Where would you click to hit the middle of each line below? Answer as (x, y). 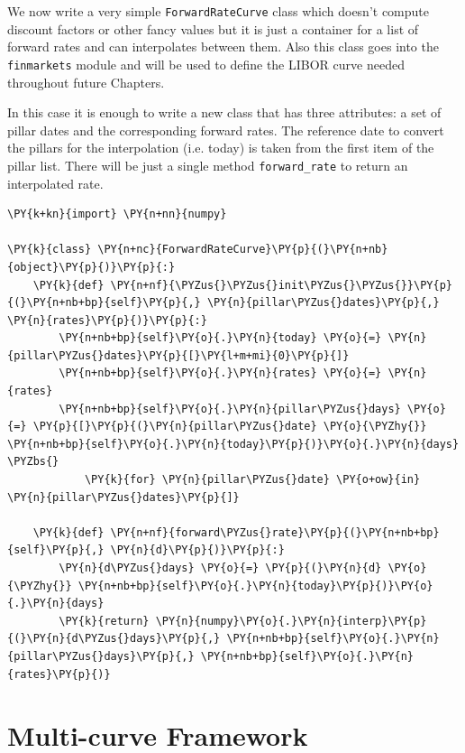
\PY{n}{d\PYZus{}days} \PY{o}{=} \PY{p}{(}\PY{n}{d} (220, 568)
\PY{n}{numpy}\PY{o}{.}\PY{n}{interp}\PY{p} (291, 621)
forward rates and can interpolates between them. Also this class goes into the (223, 46)
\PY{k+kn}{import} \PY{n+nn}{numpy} (117, 214)
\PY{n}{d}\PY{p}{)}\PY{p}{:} (197, 550)
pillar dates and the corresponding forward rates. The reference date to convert (226, 130)
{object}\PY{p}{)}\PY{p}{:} (91, 267)
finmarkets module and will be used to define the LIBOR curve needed (206, 64)
